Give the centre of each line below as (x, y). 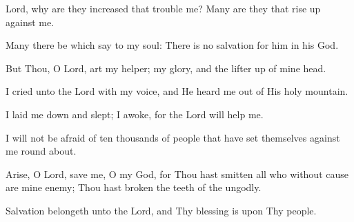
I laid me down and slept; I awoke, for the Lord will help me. (135, 114)
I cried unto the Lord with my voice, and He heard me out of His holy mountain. (177, 91)
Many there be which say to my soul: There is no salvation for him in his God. (172, 45)
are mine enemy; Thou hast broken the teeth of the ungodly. (134, 187)
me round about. (41, 151)
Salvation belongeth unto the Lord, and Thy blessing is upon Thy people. (161, 210)
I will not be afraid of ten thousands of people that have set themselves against (173, 137)
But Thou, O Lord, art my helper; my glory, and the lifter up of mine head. (166, 68)
